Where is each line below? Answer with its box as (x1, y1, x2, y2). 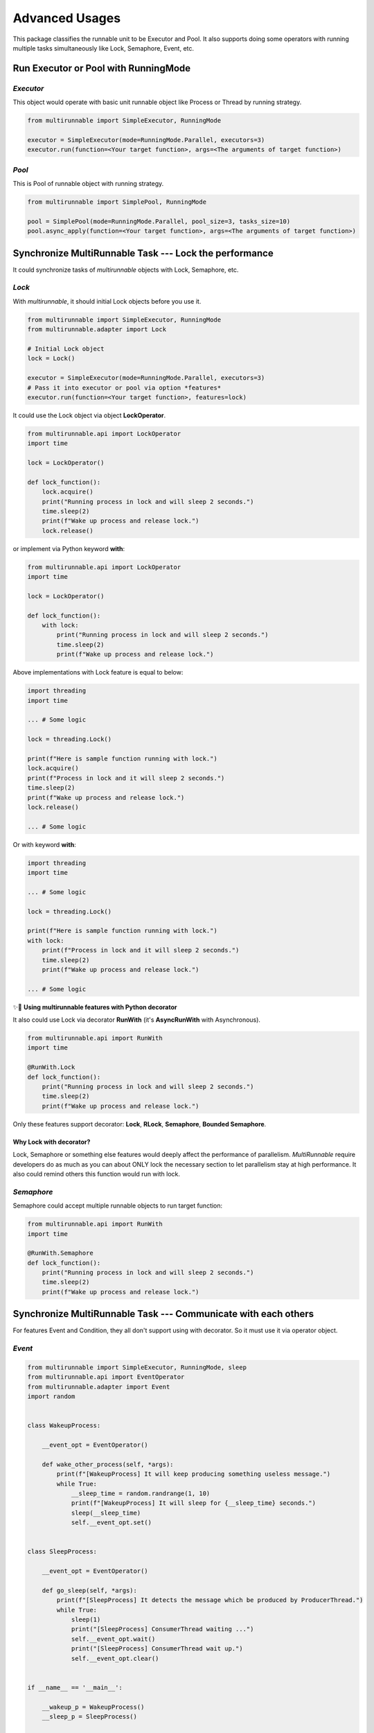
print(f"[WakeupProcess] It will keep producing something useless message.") (56, 1470, 331, 1478)
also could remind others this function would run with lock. (12, 1169, 180, 1178)
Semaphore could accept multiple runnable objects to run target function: (12, 1201, 223, 1210)
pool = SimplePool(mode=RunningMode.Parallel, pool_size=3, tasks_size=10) (27, 217, 291, 225)
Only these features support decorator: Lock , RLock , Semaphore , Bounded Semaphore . (12, 1120, 267, 1128)
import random (27, 1393, 75, 1400)
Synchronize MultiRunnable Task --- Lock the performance (12, 247, 274, 259)
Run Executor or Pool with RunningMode (12, 62, 191, 74)
